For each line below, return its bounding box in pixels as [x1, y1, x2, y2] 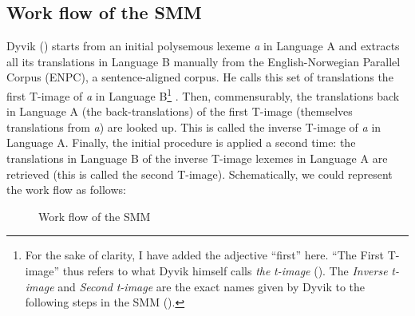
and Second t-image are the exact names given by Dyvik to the [57, 278, 366, 294]
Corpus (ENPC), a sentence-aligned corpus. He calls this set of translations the [6, 69, 393, 85]
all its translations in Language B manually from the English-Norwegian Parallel [6, 53, 401, 69]
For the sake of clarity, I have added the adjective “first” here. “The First [25, 247, 384, 263]
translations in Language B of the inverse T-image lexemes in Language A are [6, 150, 388, 167]
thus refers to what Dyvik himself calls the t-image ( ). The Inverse [62, 262, 388, 278]
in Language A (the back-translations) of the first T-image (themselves [6, 103, 353, 120]
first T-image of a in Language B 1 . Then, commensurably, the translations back [6, 85, 400, 104]
